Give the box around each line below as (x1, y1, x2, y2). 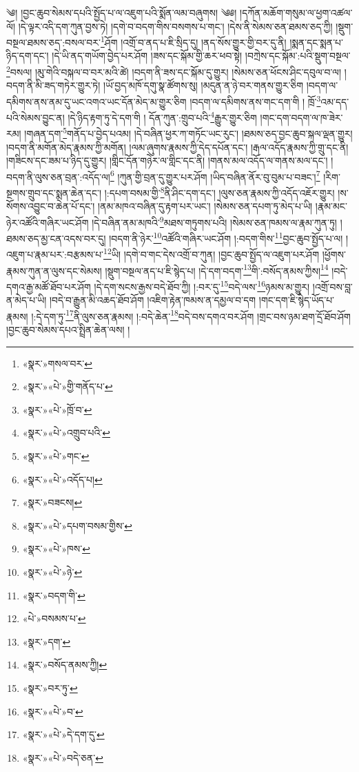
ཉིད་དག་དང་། (6, 48, 49, 63)
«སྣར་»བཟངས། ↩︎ (22, 495, 83, 510)
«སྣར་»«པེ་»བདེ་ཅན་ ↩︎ (22, 750, 103, 764)
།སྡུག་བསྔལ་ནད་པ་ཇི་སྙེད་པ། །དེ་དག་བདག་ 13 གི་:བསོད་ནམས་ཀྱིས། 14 (105, 261, 329, 278)
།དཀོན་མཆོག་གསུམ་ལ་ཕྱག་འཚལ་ (240, 6, 353, 19)
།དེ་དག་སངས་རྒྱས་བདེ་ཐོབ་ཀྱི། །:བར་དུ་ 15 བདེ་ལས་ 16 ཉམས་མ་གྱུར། (94, 277, 310, 293)
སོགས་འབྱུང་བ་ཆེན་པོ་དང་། (6, 199, 95, 213)
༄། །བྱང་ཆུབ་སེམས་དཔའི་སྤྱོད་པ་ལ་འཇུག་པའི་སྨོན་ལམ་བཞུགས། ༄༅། (6, 6, 237, 19)
